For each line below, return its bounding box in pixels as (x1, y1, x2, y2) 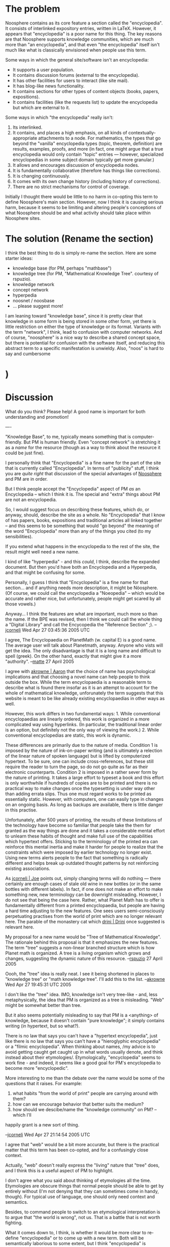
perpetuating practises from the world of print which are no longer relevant (5, 913, 162, 919)
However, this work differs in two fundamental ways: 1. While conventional (5, 711, 161, 716)
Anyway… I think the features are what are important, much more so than (5, 611, 158, 617)
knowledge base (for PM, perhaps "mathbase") (12, 265, 112, 271)
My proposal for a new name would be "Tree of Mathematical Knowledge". (5, 934, 161, 940)
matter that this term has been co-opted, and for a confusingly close (5, 1147, 149, 1153)
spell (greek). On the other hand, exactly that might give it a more (5, 653, 142, 659)
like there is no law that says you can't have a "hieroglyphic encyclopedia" (5, 1038, 161, 1044)
